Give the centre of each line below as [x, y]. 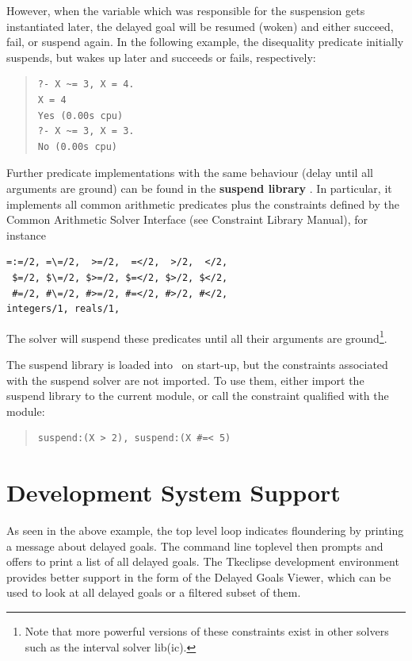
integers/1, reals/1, [63, 309]
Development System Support [174, 492]
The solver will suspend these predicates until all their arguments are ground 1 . [197, 336]
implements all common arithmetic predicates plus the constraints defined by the [203, 204]
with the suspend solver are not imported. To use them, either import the [185, 380]
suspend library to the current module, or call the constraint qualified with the [198, 396]
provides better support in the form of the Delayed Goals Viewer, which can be [199, 576]
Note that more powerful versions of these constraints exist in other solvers [207, 631]
